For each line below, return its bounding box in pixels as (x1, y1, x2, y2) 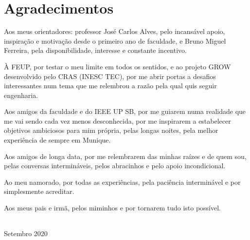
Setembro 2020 (4, 228, 48, 239)
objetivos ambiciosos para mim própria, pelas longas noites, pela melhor (4, 125, 218, 135)
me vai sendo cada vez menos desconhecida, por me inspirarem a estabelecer (4, 115, 231, 126)
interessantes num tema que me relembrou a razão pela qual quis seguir (4, 80, 217, 91)
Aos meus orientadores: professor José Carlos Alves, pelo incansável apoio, (4, 26, 225, 36)
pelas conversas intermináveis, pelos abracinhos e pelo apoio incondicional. (4, 160, 226, 171)
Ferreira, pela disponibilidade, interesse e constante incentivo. (4, 45, 187, 55)
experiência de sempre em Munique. (4, 135, 111, 145)
